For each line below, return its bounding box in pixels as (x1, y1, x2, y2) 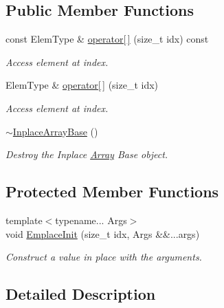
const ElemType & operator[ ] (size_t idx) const (5, 32, 209, 46)
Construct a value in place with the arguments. (5, 250, 202, 264)
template (5, 212, 43, 227)
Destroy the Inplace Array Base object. (5, 147, 168, 162)
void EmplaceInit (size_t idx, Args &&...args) (5, 226, 200, 241)
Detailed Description (5, 283, 156, 305)
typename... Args (55, 212, 127, 227)
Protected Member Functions (5, 181, 219, 202)
